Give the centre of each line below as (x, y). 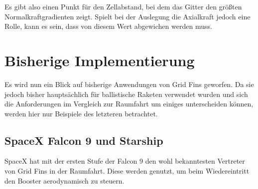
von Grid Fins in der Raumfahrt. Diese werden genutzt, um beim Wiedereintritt (127, 171)
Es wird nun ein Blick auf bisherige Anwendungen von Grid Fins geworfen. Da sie (129, 84)
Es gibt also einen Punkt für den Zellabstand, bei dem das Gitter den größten (123, 6)
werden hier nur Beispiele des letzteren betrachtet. (81, 113)
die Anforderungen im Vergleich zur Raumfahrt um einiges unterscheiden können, (129, 104)
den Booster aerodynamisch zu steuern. (64, 180)
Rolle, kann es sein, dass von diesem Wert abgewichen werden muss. (108, 26)
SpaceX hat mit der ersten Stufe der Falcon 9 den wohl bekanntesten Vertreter (125, 161)
